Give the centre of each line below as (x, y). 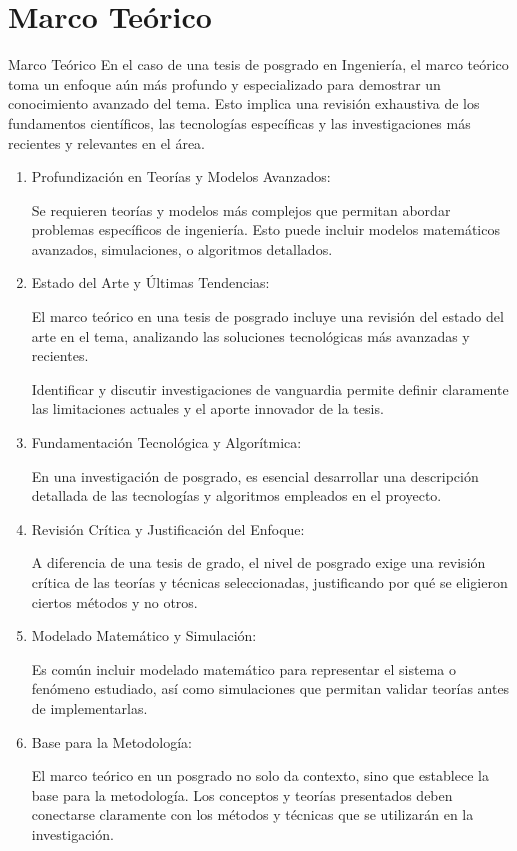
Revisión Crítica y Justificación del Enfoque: (168, 528)
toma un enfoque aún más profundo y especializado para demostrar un (224, 83)
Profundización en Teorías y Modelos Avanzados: (181, 176)
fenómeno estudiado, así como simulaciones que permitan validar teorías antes (270, 688)
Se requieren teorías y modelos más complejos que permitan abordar (241, 209)
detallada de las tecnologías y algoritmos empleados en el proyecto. (236, 495)
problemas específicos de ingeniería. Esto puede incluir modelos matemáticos (265, 229)
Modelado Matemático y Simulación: (144, 635)
